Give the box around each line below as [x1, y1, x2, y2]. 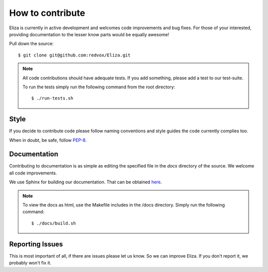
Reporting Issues [9, 240, 63, 248]
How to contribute [9, 7, 85, 18]
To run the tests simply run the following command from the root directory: [22, 84, 176, 90]
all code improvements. [9, 170, 57, 176]
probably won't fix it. [9, 260, 52, 266]
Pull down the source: [9, 41, 54, 47]
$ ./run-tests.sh [31, 96, 73, 101]
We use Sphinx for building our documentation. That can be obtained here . [9, 179, 162, 185]
